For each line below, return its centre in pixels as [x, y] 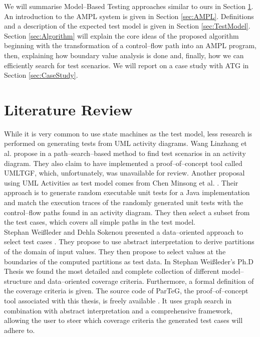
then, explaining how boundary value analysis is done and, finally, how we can [124, 55]
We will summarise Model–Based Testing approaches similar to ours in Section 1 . [129, 6]
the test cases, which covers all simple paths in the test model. [100, 222]
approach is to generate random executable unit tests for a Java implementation [127, 192]
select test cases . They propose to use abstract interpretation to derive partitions [129, 241]
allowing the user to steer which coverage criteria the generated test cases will [123, 320]
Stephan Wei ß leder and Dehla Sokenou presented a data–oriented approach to [124, 231]
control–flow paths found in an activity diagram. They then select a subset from [127, 212]
